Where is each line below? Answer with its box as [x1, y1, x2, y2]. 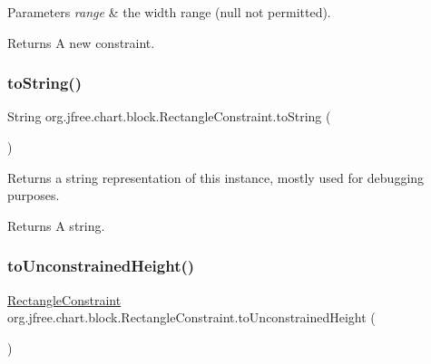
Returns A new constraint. [7, 33, 155, 52]
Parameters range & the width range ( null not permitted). [7, 3, 331, 21]
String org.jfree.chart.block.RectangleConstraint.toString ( [7, 107, 331, 126]
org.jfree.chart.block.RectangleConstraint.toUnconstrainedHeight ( [7, 308, 376, 327]
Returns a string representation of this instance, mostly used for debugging [7, 168, 425, 187]
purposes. [7, 186, 60, 205]
